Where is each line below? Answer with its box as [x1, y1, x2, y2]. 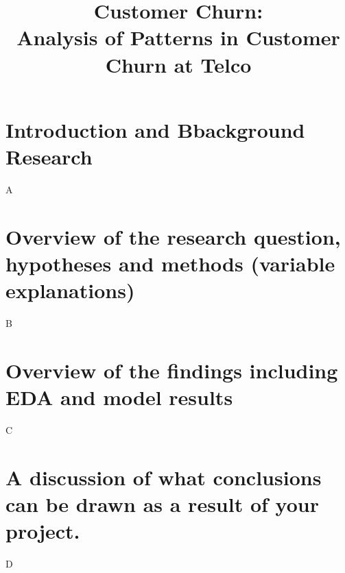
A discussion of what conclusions [5, 463, 322, 491]
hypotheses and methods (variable [5, 249, 335, 277]
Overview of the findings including [5, 356, 338, 384]
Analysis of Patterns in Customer [16, 23, 340, 51]
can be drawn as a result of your [5, 489, 319, 517]
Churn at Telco [105, 50, 252, 78]
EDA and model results [5, 382, 233, 411]
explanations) [5, 276, 135, 304]
